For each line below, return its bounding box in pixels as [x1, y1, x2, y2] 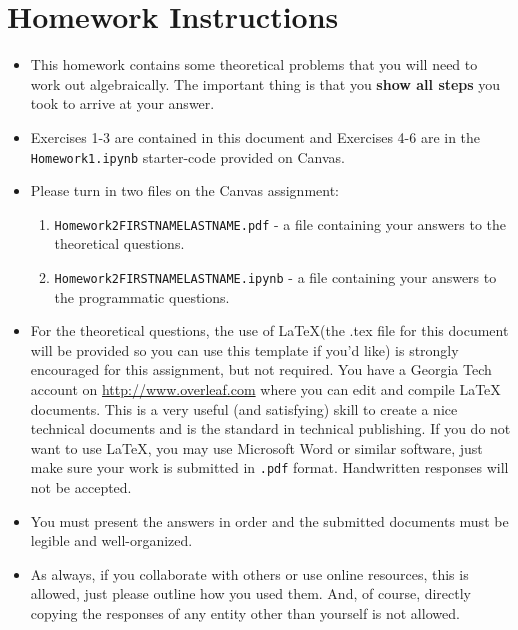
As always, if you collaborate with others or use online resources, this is [30, 563, 469, 584]
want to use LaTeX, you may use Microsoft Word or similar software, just [30, 437, 483, 458]
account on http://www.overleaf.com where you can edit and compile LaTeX [30, 379, 501, 400]
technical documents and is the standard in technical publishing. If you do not [30, 418, 511, 439]
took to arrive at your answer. [30, 93, 215, 114]
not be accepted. [30, 477, 132, 498]
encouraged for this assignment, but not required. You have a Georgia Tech [30, 359, 492, 380]
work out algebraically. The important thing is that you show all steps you [30, 73, 501, 94]
